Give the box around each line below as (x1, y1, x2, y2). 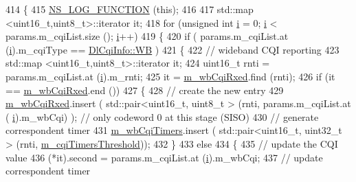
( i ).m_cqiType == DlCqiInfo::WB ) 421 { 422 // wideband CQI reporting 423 (5, 42, 340, 56)
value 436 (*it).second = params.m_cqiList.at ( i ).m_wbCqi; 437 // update (5, 150, 323, 164)
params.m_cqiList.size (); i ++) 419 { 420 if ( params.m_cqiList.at (5, 29, 289, 43)
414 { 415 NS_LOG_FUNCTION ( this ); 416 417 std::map (5, 2, 254, 16)
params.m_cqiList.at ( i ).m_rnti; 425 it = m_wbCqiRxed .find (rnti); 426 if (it (5, 69, 335, 83)
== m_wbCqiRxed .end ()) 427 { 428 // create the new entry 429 (5, 82, 284, 97)
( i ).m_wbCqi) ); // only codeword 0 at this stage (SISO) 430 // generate (5, 109, 319, 124)
